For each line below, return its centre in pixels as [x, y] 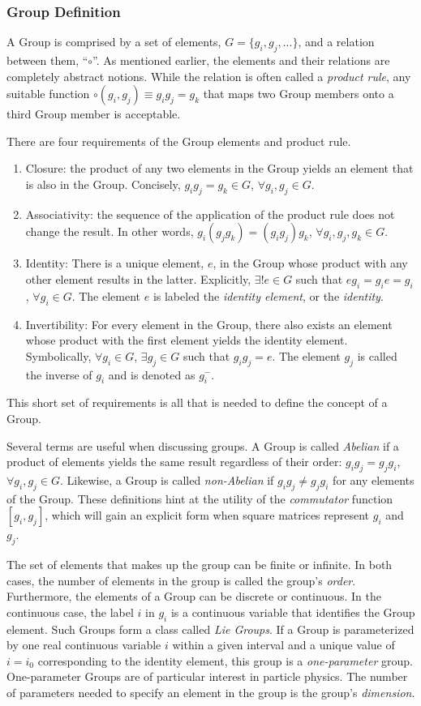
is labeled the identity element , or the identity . [268, 295]
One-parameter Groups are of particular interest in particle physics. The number [207, 676]
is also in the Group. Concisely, [103, 184]
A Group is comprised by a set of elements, [114, 42]
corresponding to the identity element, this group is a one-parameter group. [225, 660]
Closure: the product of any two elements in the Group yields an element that [219, 168]
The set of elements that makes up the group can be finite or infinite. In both [200, 565]
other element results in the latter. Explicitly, [138, 278]
